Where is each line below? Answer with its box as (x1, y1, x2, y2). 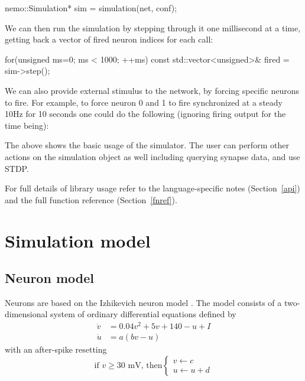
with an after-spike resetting (5, 343, 107, 356)
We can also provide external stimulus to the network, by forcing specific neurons (5, 84, 299, 96)
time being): (5, 119, 49, 131)
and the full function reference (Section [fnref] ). (5, 193, 177, 206)
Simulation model (5, 228, 151, 252)
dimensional (5, 308, 48, 320)
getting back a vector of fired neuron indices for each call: (5, 33, 213, 45)
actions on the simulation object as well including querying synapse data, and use (5, 150, 300, 162)
